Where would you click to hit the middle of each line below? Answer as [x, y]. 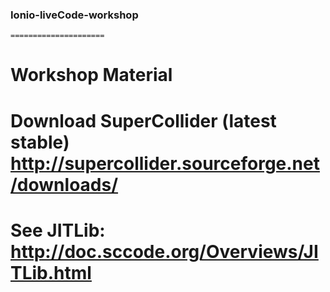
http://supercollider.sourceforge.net [165, 163]
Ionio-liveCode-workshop [74, 15]
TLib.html [51, 272]
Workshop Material [91, 75]
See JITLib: [58, 230]
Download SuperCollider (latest [143, 120]
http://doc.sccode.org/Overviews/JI [164, 251]
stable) [40, 142]
